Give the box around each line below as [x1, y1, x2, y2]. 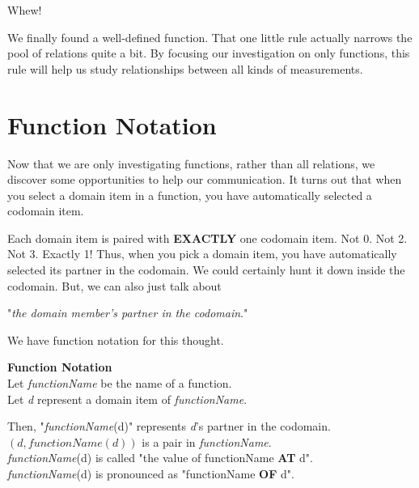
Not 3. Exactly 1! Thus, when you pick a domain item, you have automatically [7, 245, 397, 262]
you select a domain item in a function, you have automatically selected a [7, 186, 372, 203]
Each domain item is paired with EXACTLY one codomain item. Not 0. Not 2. [7, 229, 408, 246]
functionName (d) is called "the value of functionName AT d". [7, 449, 313, 466]
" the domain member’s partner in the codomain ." [7, 304, 248, 321]
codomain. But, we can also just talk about [7, 277, 222, 294]
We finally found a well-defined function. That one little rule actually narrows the [7, 28, 413, 45]
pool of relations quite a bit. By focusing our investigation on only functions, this [7, 45, 410, 62]
